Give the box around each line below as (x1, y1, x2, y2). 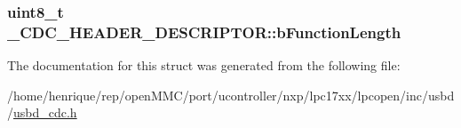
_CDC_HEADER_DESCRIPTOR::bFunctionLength (7, 20, 401, 43)
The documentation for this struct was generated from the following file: (7, 56, 401, 75)
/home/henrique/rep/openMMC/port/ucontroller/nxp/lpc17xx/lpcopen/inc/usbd (7, 85, 455, 104)
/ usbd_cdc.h (7, 103, 77, 122)
